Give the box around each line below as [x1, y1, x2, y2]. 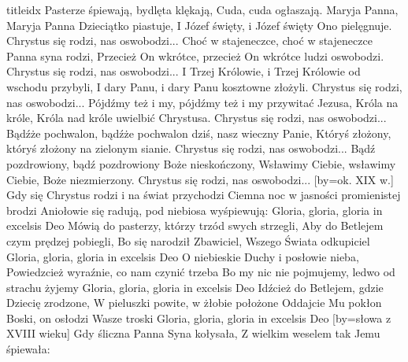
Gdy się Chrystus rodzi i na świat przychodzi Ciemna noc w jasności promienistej [6, 187, 401, 203]
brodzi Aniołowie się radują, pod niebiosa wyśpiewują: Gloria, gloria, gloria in [6, 201, 383, 218]
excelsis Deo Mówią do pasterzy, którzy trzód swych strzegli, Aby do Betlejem [6, 217, 384, 234]
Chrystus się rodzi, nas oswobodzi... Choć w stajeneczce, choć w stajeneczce [6, 32, 373, 49]
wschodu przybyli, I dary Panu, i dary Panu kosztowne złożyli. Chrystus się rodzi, [6, 78, 402, 94]
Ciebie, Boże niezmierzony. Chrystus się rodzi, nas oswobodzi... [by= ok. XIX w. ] [6, 171, 394, 187]
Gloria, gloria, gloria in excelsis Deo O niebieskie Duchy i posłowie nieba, [6, 248, 359, 264]
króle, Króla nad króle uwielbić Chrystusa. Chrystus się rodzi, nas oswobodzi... [6, 109, 387, 126]
